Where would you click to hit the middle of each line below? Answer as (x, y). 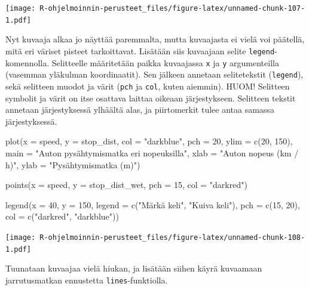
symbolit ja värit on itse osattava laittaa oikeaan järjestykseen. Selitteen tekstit (151, 98)
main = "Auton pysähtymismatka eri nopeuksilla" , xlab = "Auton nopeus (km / (152, 152)
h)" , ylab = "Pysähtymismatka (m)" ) (73, 164)
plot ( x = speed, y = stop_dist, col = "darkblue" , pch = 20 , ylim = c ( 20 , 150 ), (149, 141)
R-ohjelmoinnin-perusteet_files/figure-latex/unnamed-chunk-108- (172, 237)
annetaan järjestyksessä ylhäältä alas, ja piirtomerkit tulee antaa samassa (140, 109)
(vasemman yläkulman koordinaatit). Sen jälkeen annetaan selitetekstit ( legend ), (154, 74)
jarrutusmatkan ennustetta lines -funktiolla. (87, 280)
